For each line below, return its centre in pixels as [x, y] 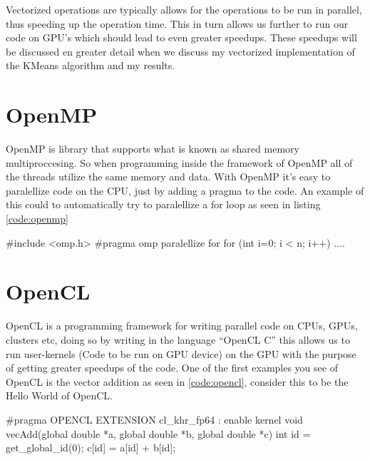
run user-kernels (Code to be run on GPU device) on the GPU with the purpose [181, 353]
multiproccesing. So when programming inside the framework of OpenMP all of [179, 162]
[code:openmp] [37, 219]
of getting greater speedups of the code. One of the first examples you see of [172, 368]
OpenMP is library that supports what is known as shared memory [153, 149]
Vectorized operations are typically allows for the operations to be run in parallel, [184, 9]
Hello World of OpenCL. [59, 395]
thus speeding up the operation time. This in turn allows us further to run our [177, 23]
